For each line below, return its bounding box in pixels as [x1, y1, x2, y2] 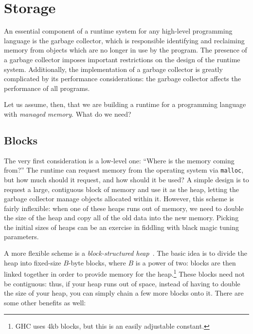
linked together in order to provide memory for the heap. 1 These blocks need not [4, 267, 245, 279]
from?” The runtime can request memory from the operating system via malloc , [4, 165, 244, 175]
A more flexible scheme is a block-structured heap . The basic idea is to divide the [4, 248, 247, 258]
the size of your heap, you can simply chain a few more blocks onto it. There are [4, 288, 244, 298]
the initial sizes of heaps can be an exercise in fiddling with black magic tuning [4, 222, 239, 232]
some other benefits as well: [4, 297, 86, 307]
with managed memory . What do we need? [4, 108, 131, 119]
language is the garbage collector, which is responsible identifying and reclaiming [4, 35, 245, 45]
